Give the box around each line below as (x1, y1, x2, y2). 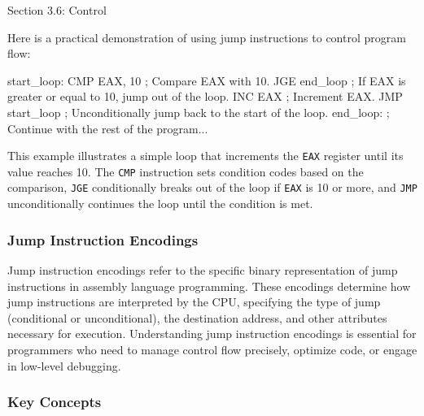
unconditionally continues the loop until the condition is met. (7, 195, 313, 212)
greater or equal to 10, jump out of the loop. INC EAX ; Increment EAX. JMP (7, 88, 403, 105)
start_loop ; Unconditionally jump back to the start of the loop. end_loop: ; (7, 103, 390, 120)
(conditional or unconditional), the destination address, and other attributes (7, 309, 387, 326)
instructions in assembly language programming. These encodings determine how (7, 277, 411, 294)
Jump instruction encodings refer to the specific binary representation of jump (7, 261, 398, 278)
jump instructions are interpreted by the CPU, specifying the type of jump (7, 293, 381, 310)
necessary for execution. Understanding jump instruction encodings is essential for (7, 325, 417, 342)
